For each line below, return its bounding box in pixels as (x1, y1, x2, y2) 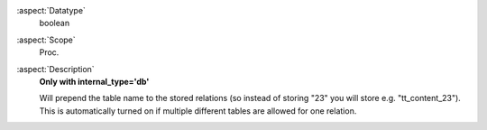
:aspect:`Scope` (16, 34, 76, 45)
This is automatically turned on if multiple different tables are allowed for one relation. (39, 105, 357, 116)
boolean (39, 18, 70, 29)
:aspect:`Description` (16, 63, 95, 74)
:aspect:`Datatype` (16, 5, 86, 15)
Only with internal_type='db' (39, 76, 150, 87)
